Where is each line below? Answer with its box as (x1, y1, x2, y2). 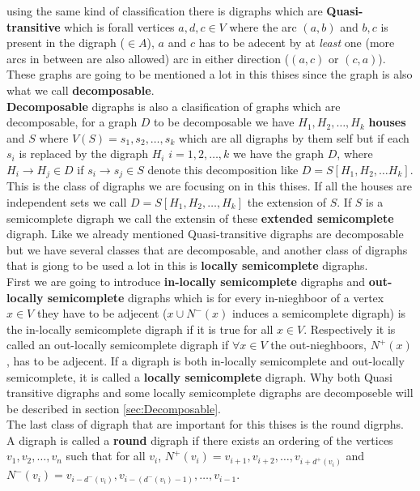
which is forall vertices (64, 18, 175, 35)
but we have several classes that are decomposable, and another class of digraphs (6, 241, 408, 258)
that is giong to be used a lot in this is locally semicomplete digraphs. (6, 257, 368, 274)
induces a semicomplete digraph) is (231, 305, 406, 322)
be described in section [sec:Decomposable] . (6, 399, 221, 416)
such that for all (66, 447, 146, 464)
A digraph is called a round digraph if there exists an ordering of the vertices (6, 431, 393, 448)
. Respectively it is (303, 320, 396, 337)
